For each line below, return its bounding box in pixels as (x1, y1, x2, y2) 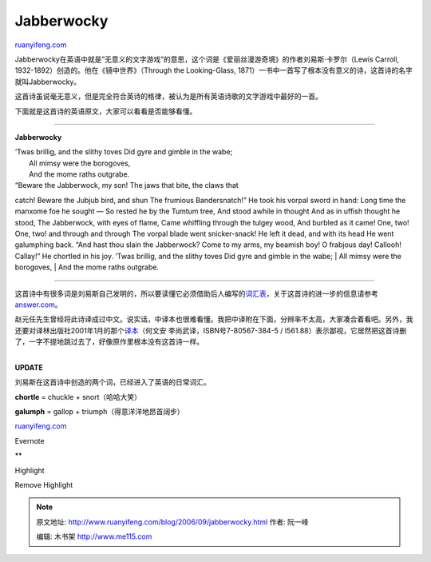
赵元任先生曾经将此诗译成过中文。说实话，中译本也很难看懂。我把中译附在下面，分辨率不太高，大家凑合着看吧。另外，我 (14, 314, 413, 324)
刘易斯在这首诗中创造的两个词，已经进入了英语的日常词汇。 (14, 377, 211, 387)
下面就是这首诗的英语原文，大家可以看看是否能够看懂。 (14, 106, 197, 116)
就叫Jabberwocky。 (14, 77, 81, 86)
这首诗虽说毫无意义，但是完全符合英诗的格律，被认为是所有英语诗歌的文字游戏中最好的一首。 (14, 92, 322, 102)
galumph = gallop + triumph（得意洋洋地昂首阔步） (14, 407, 185, 417)
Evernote (14, 436, 45, 445)
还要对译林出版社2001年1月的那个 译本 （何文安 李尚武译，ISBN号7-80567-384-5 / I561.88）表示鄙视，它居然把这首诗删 (14, 325, 407, 335)
